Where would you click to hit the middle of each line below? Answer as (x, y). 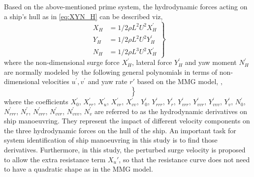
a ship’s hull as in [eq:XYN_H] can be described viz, (83, 16)
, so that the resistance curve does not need (184, 159)
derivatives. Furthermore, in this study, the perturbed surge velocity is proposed (125, 150)
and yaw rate (108, 81)
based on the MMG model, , (180, 81)
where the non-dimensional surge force (62, 62)
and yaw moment (211, 62)
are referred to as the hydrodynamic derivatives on (171, 111)
